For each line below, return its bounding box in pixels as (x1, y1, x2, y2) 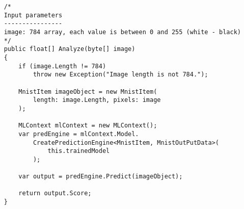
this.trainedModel (47, 147, 110, 155)
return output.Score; (18, 190, 92, 197)
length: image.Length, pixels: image (33, 96, 161, 104)
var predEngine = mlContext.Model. (18, 130, 139, 138)
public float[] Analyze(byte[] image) (4, 45, 135, 53)
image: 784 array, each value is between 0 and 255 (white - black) (4, 28, 241, 36)
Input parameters (4, 11, 63, 19)
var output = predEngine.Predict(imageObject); (18, 173, 183, 180)
